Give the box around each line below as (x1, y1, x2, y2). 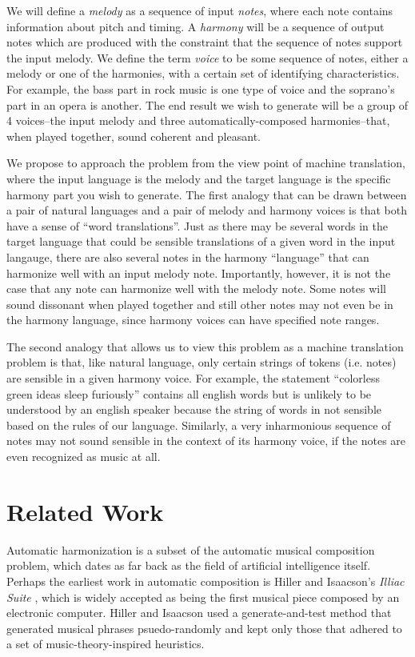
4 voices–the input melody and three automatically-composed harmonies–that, (6, 112, 390, 129)
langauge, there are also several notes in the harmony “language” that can (6, 248, 369, 265)
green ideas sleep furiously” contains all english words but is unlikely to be (6, 385, 372, 402)
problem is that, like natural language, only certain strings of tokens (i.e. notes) (6, 354, 397, 371)
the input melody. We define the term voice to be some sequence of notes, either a (6, 49, 409, 66)
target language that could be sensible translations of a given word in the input (6, 233, 396, 250)
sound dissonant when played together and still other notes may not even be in (6, 295, 393, 312)
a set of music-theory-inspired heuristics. (6, 635, 205, 652)
